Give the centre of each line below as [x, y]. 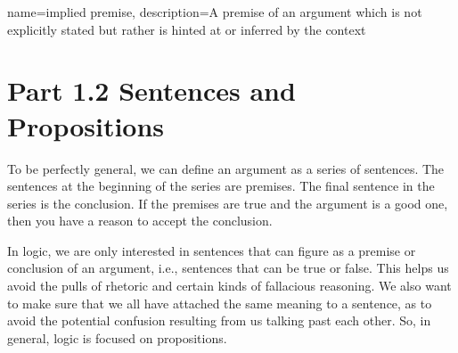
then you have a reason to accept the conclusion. [140, 221]
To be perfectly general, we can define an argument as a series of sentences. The [226, 168]
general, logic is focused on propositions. [117, 337]
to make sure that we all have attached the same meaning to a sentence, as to [220, 303]
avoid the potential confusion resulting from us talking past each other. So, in [219, 320]
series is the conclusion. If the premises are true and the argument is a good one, [228, 203]
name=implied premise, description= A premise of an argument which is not [215, 12]
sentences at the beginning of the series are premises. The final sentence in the [221, 186]
